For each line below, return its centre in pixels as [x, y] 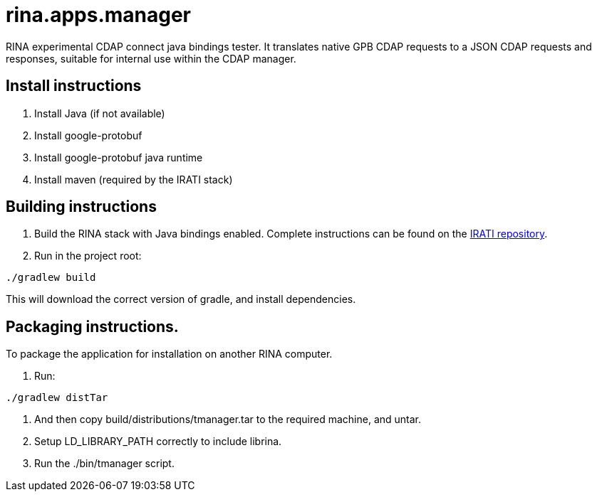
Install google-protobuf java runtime [119, 157]
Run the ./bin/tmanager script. [104, 464]
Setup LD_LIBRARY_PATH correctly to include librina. [158, 442]
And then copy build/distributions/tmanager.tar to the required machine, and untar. [228, 419]
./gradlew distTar [57, 398]
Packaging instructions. [92, 326]
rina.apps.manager [99, 15]
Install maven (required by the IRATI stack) [134, 179]
